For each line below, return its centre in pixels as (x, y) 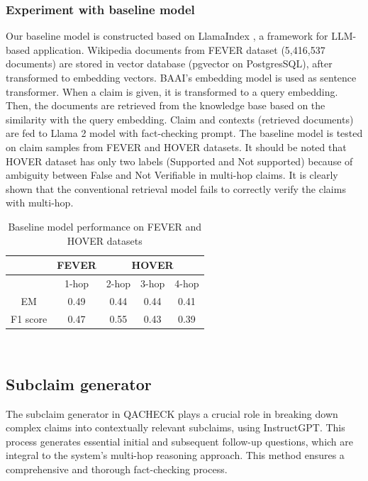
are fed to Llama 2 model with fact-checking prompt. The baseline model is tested (184, 133)
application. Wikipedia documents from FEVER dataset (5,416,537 (179, 49)
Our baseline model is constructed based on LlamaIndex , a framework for (167, 36)
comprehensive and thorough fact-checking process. (117, 469)
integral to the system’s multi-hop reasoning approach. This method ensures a (175, 455)
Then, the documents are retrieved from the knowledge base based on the (166, 105)
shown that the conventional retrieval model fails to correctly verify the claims (176, 188)
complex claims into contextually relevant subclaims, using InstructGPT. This (175, 427)
